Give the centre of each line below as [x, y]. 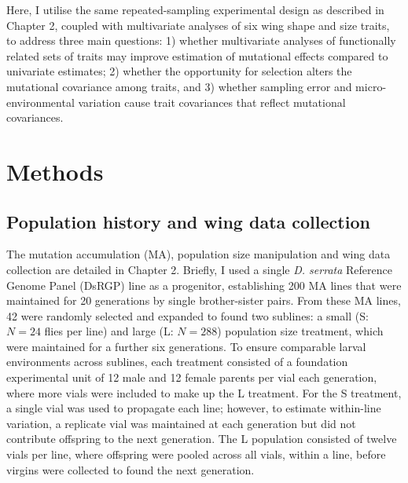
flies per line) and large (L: [109, 331]
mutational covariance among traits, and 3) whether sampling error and [179, 86]
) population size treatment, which [300, 331]
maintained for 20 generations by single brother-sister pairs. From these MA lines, [204, 300]
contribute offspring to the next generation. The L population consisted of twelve [202, 439]
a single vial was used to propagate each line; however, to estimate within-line [194, 408]
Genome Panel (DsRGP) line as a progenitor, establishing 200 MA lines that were [204, 285]
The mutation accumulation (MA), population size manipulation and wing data [198, 254]
